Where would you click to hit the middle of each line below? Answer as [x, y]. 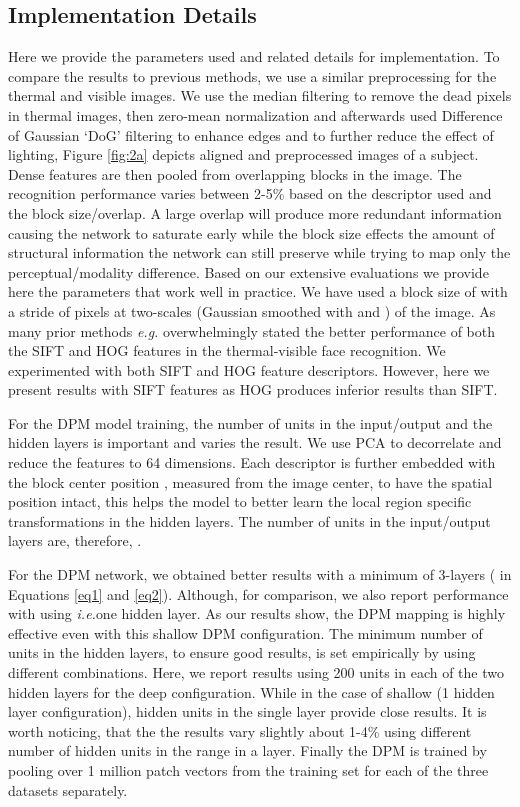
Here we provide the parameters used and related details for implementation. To [254, 56]
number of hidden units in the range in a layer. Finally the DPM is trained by [247, 750]
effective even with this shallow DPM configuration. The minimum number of [245, 632]
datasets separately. [68, 789]
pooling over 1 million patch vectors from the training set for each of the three [248, 769]
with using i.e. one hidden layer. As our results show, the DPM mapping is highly [257, 613]
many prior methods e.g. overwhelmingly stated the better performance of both [252, 330]
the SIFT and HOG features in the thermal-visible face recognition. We [227, 350]
